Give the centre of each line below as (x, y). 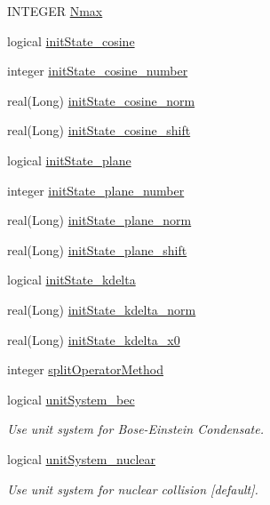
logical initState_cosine (71, 40)
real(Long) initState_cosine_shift (99, 130)
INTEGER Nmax (55, 11)
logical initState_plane (69, 160)
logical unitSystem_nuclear (81, 458)
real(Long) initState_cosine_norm (101, 100)
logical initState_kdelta (71, 280)
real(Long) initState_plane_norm (99, 220)
